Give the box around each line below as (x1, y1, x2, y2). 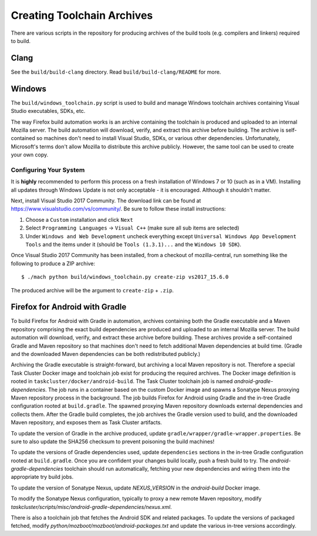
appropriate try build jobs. (11, 474, 74, 481)
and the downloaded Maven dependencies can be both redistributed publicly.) (11, 351, 201, 357)
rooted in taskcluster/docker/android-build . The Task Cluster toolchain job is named (11, 378, 233, 385)
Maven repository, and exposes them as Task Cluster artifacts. (11, 419, 163, 426)
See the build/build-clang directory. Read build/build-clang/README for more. (11, 68, 221, 75)
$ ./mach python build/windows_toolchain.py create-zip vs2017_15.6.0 (21, 274, 229, 281)
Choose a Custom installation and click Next (25, 216, 133, 223)
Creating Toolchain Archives (11, 9, 153, 22)
